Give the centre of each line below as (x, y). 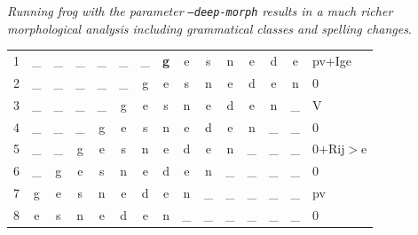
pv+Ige (332, 60)
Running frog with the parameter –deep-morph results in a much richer (200, 11)
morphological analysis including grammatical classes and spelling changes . (209, 28)
